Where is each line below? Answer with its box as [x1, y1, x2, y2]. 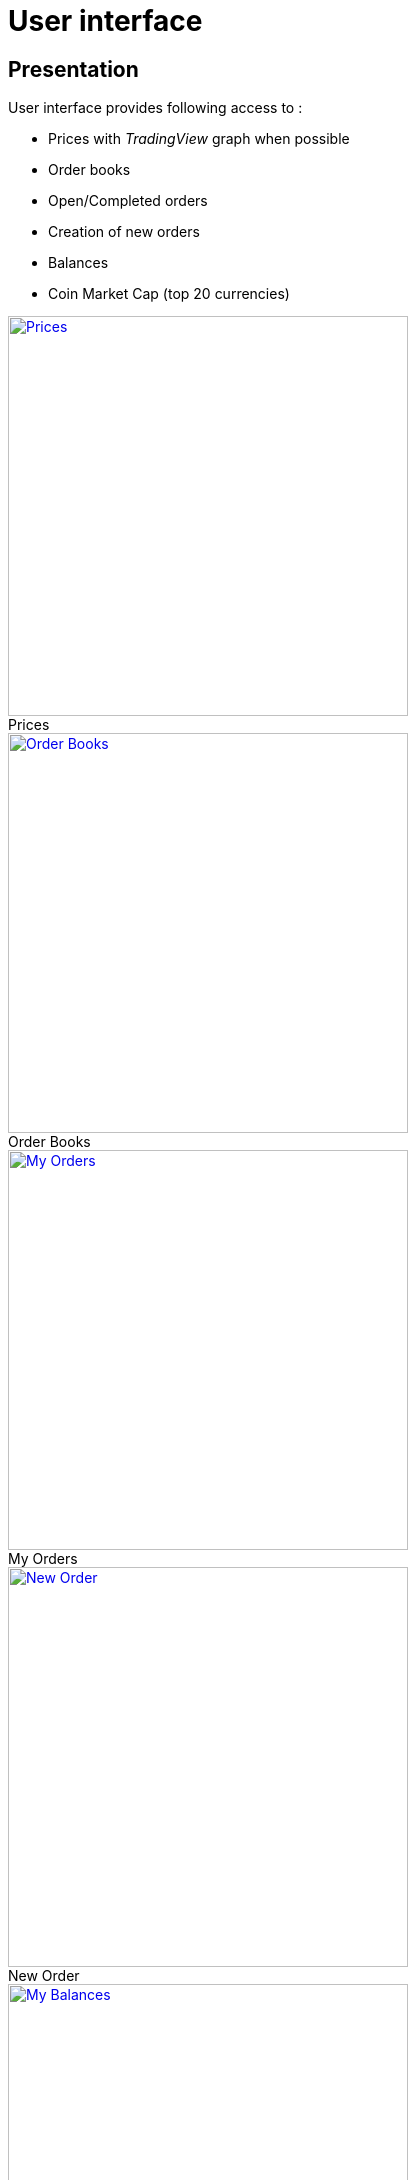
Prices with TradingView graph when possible [48, 130, 350, 148]
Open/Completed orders [48, 192, 208, 210]
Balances [48, 254, 109, 272]
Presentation [8, 56, 139, 82]
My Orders [8, 1550, 78, 1568]
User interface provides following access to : [8, 99, 303, 117]
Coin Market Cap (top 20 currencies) [48, 285, 290, 303]
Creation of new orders [48, 223, 200, 241]
